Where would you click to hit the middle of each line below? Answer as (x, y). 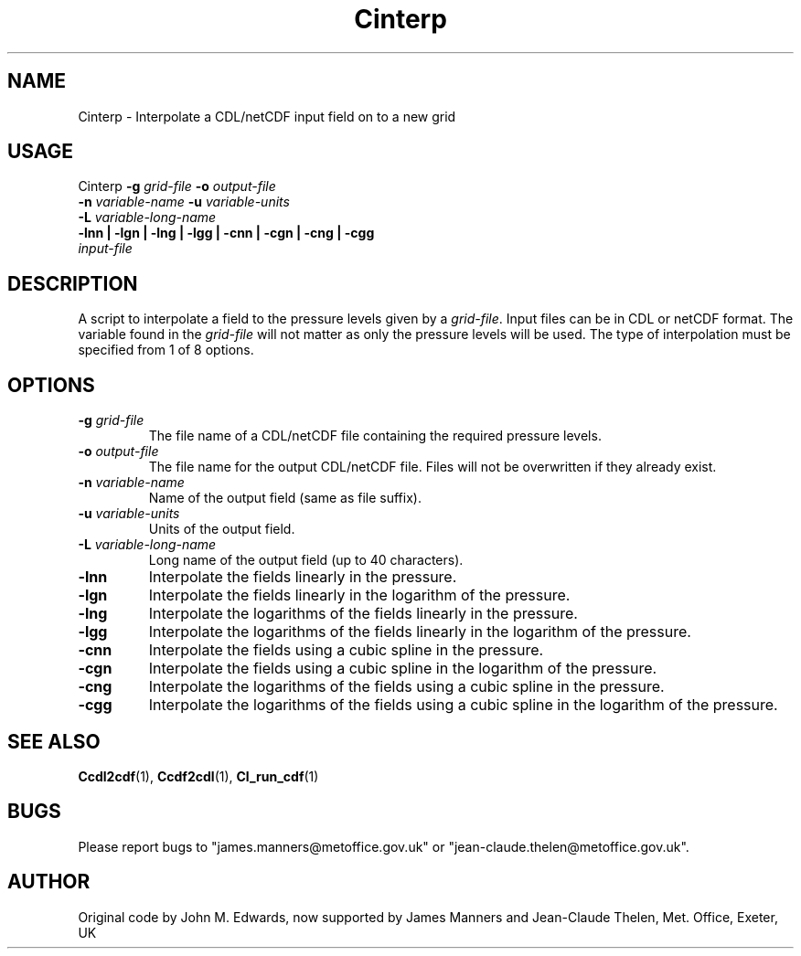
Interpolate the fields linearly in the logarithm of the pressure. (359, 595)
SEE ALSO (54, 741)
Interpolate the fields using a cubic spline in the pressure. (346, 650)
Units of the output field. (222, 529)
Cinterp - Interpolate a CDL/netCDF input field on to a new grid (267, 116)
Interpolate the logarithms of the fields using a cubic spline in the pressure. (406, 687)
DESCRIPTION (73, 283)
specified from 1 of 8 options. (166, 350)
